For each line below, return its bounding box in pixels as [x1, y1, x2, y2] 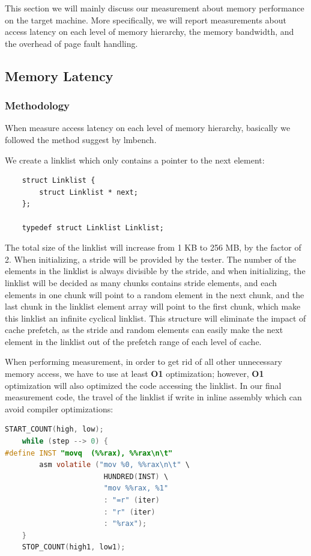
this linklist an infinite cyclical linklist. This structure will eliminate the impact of [5, 311, 306, 324]
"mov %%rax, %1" [103, 484, 169, 493]
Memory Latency [5, 66, 113, 85]
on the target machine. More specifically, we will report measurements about [5, 13, 287, 26]
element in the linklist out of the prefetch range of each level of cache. [5, 335, 262, 347]
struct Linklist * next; [39, 188, 138, 197]
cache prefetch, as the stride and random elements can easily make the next [5, 323, 283, 336]
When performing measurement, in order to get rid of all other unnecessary [5, 355, 282, 368]
